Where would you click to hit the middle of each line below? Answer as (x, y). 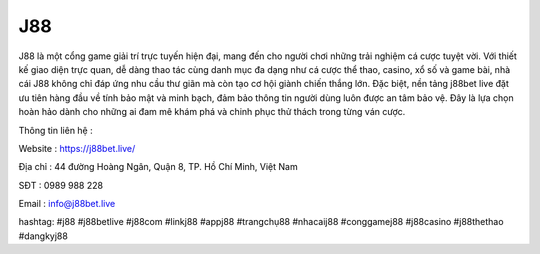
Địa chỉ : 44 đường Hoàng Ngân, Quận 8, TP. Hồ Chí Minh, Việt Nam (158, 167)
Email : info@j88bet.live (67, 204)
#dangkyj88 (43, 236)
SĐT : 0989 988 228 (61, 185)
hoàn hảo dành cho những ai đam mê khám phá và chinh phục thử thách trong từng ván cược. (212, 112)
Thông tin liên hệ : (56, 130)
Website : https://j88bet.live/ (77, 148)
